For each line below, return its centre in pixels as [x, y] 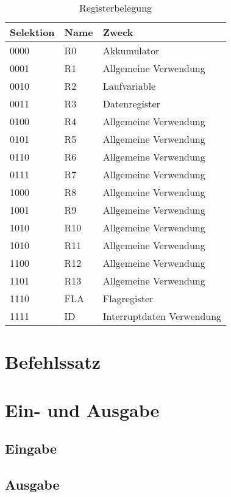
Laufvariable [129, 86]
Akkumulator [131, 50]
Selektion [32, 32]
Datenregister [131, 103]
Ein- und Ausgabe [82, 409]
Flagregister [128, 298]
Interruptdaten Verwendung [162, 316]
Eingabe [31, 448]
